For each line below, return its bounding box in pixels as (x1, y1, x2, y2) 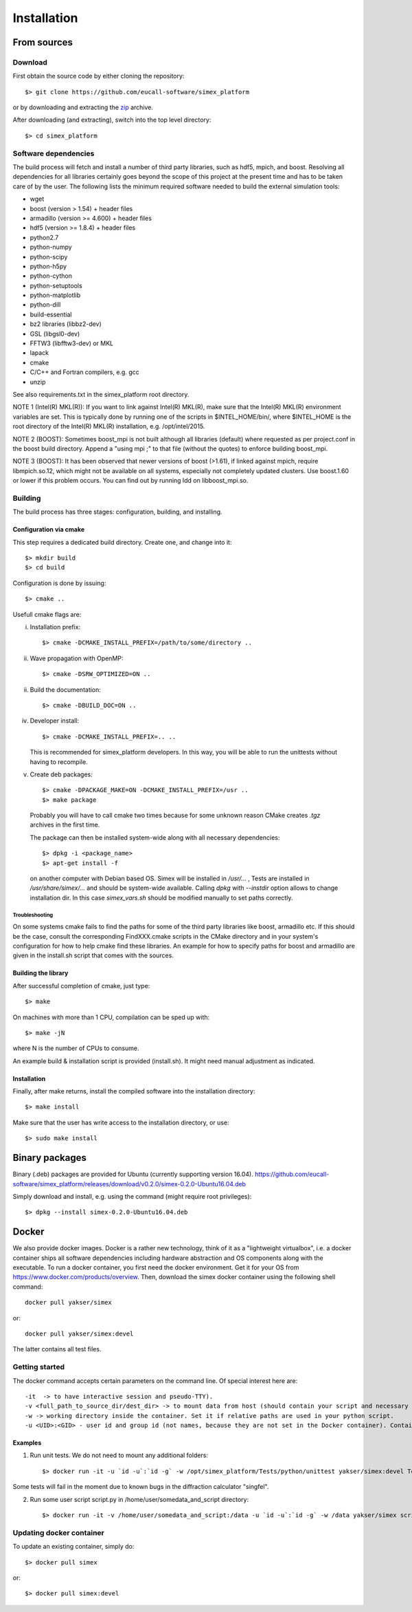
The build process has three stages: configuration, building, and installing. (12, 508, 222, 516)
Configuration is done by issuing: (12, 578, 106, 587)
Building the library (12, 969, 69, 977)
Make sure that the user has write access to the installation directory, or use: (12, 1118, 229, 1126)
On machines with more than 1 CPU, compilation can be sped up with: (12, 1013, 210, 1021)
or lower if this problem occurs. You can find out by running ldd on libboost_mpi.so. (12, 477, 249, 485)
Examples (12, 1439, 42, 1447)
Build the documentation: (30, 685, 101, 694)
